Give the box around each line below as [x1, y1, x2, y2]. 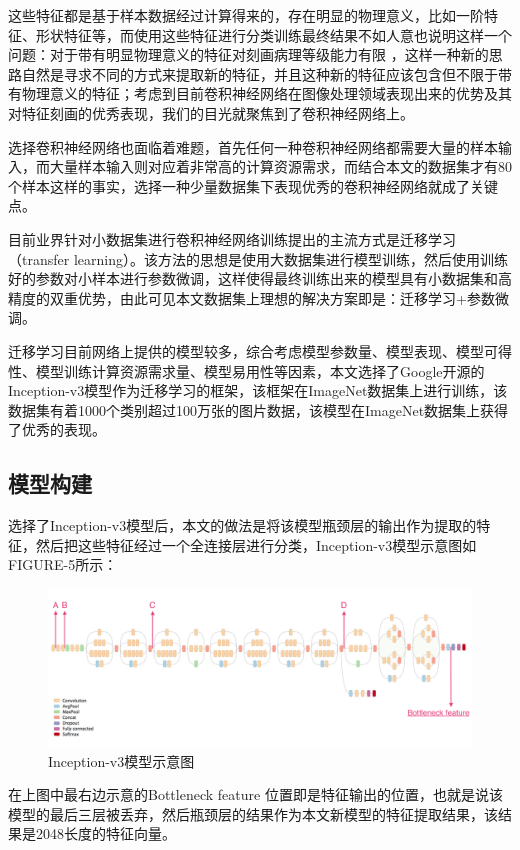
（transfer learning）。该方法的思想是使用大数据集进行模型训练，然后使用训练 [8, 248, 508, 269]
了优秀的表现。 [8, 419, 106, 440]
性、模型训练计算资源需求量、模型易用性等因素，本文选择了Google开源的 [8, 360, 485, 381]
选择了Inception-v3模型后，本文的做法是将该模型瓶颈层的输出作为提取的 [8, 515, 477, 536]
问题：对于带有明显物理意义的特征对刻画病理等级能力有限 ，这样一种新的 [8, 44, 489, 65]
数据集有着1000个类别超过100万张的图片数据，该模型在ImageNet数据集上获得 [8, 399, 509, 420]
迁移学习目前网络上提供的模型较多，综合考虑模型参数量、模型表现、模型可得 [8, 340, 512, 361]
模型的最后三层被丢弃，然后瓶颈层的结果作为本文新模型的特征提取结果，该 [8, 803, 498, 824]
